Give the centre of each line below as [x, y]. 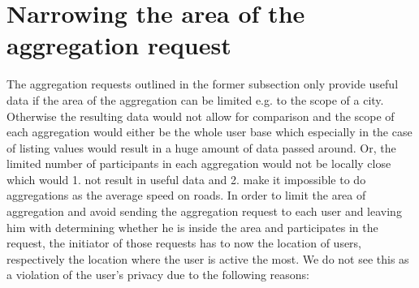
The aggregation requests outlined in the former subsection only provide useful [203, 84]
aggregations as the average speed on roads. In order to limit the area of [186, 195]
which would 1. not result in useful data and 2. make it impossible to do [186, 179]
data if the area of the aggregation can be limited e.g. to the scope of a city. [195, 99]
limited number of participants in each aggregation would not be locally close [199, 163]
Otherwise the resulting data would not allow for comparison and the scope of [201, 116]
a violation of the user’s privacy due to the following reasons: [158, 275]
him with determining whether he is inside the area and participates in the [192, 227]
